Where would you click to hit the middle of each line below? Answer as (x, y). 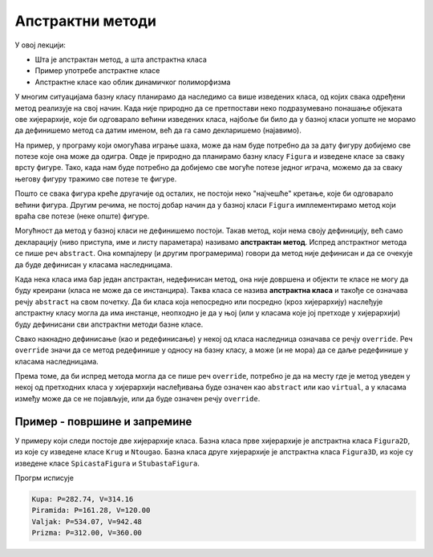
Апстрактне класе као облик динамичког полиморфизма (133, 82)
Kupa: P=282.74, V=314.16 (83, 499)
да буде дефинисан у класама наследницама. (93, 264)
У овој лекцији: (40, 45)
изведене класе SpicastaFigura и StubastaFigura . (107, 463)
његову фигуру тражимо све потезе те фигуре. (96, 179)
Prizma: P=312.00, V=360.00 (87, 533)
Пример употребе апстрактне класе (97, 71)
